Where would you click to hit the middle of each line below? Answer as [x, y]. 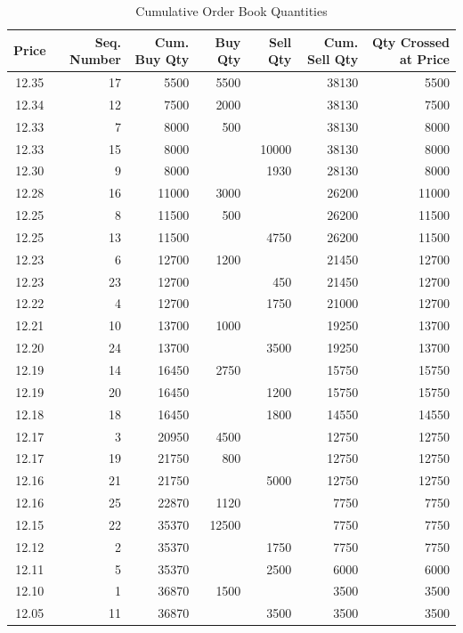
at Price [424, 59]
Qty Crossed [410, 41]
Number [95, 59]
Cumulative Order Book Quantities [231, 11]
